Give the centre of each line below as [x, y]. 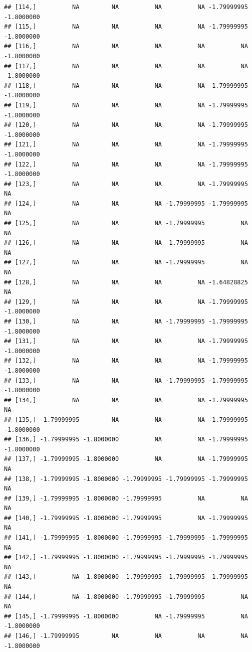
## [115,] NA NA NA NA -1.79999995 [126, 27]
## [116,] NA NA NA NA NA [126, 46]
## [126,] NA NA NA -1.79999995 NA [126, 243]
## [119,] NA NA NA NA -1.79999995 [126, 105]
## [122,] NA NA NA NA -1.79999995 [126, 164]
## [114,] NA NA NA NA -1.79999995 [126, 7]
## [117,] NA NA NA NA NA [126, 66]
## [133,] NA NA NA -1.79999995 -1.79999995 [126, 380]
